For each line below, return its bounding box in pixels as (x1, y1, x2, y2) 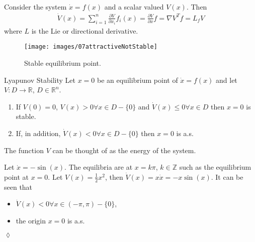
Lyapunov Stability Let (4, 74, 75, 85)
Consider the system (4, 2, 67, 12)
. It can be (211, 171, 243, 182)
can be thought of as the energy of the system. (52, 145, 196, 155)
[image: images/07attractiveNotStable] (24, 43, 157, 51)
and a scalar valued (104, 2, 164, 12)
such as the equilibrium (179, 162, 251, 172)
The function (4, 145, 44, 155)
